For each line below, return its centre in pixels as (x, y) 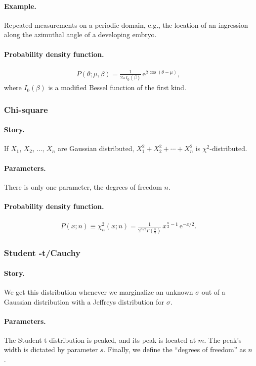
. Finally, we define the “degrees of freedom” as (175, 349)
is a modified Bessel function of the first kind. (117, 87)
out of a (213, 291)
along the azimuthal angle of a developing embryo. (80, 34)
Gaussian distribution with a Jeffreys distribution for (84, 301)
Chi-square (26, 109)
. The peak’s (223, 340)
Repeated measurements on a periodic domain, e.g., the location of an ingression (126, 25)
